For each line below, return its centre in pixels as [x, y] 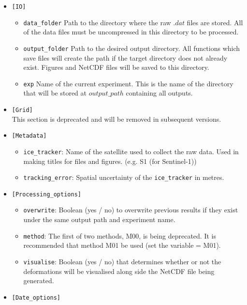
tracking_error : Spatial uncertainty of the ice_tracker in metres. [124, 177]
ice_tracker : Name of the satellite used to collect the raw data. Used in [131, 151]
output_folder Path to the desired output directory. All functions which [132, 48]
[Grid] [22, 110]
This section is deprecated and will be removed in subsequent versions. [116, 119]
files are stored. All [215, 22]
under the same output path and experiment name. [99, 219]
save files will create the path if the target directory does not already [125, 57]
